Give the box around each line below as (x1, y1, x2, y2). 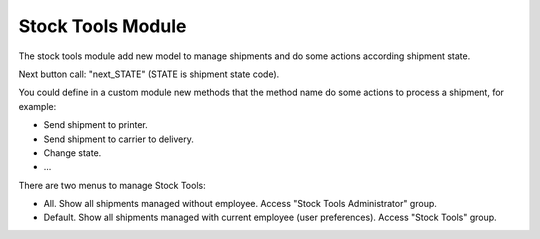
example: (18, 100, 57, 112)
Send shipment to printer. (43, 119, 149, 131)
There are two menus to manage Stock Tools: (18, 179, 206, 191)
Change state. (43, 146, 102, 159)
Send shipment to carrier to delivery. (43, 133, 195, 145)
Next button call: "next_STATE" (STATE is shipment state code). (18, 68, 280, 80)
